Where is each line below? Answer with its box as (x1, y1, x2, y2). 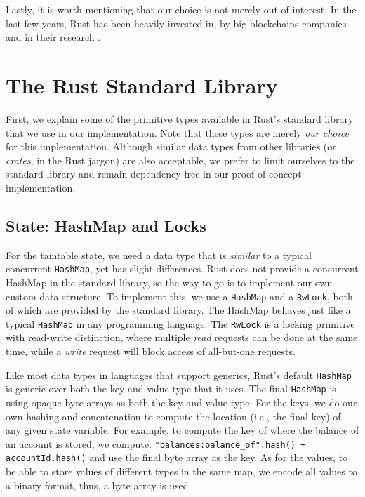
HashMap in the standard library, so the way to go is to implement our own (6, 274, 333, 289)
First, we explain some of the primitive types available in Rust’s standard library (6, 111, 354, 126)
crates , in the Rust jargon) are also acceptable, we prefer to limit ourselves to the (6, 152, 355, 167)
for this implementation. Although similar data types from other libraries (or (6, 139, 336, 154)
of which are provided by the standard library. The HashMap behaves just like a (6, 303, 351, 317)
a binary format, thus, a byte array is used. (6, 477, 192, 492)
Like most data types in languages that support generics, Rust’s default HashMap (6, 367, 352, 382)
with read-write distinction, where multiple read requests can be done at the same (6, 330, 358, 345)
